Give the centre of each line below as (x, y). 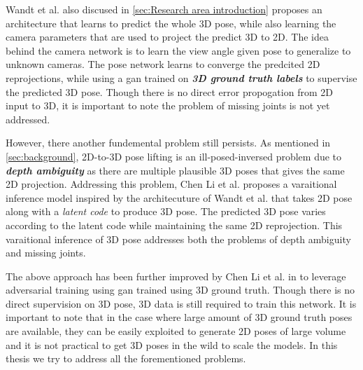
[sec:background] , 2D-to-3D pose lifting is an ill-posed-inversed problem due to (174, 156)
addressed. (28, 119)
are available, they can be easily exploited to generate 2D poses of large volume (176, 331)
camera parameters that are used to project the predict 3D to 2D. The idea (167, 37)
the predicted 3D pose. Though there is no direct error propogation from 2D (169, 91)
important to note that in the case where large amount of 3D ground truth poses (179, 317)
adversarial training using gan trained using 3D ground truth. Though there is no (180, 290)
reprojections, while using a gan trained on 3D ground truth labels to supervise (181, 77)
